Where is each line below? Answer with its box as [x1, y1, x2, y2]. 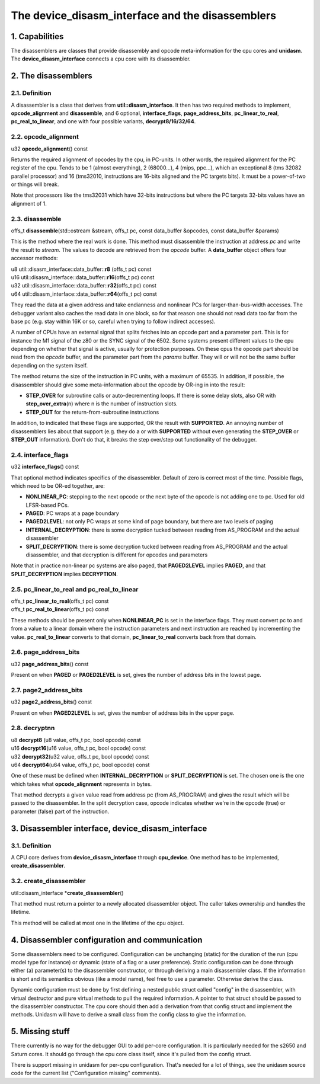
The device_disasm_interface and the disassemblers [11, 9, 277, 22]
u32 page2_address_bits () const [11, 698, 92, 705]
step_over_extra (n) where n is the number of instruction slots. [25, 400, 178, 407]
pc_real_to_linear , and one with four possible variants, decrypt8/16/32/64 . [11, 118, 196, 125]
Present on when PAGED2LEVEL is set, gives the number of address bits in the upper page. [11, 709, 235, 717]
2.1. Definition [11, 89, 52, 97]
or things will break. [11, 181, 59, 188]
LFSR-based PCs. [25, 501, 69, 509]
